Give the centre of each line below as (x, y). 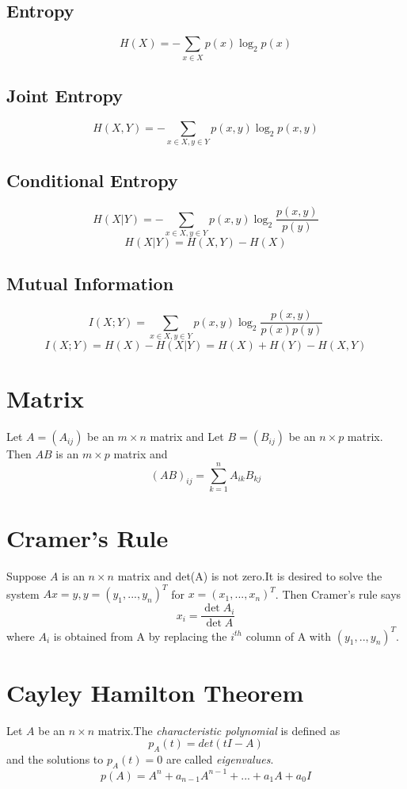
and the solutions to (55, 759)
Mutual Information (90, 283)
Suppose (27, 576)
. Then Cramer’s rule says (338, 594)
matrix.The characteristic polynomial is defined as (219, 730)
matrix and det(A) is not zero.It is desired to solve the (250, 576)
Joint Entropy (65, 95)
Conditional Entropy (92, 180)
